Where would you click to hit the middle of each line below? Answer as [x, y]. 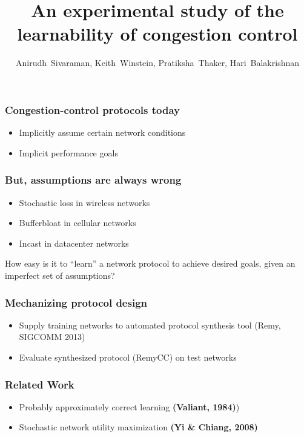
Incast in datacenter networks [74, 243]
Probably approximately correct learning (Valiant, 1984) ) [129, 406]
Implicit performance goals [68, 152]
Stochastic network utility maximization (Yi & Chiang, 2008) [138, 427]
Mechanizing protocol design [76, 302]
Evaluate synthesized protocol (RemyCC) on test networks [128, 357]
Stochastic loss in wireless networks [84, 202]
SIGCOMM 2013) [52, 337]
